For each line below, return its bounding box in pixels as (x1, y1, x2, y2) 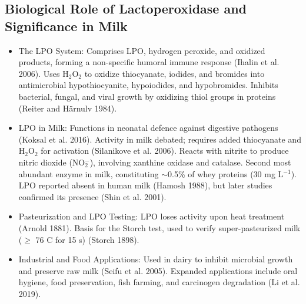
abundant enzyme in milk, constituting (18, 167, 159, 180)
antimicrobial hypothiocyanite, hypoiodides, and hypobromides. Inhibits (18, 79, 278, 91)
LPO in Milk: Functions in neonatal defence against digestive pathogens (18, 121, 278, 134)
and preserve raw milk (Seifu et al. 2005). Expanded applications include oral (18, 264, 298, 276)
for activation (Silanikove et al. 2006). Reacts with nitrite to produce (41, 144, 289, 157)
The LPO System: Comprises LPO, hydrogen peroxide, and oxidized (18, 44, 265, 56)
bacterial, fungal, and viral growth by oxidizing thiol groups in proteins (18, 90, 276, 102)
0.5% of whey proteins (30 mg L (168, 167, 284, 180)
